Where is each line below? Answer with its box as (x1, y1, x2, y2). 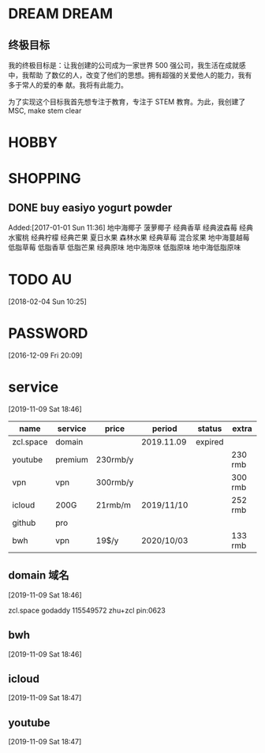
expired (196, 436, 224, 447)
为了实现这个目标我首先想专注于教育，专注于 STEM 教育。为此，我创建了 (8, 97, 246, 107)
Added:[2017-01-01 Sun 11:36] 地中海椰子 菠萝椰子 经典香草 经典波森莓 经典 (8, 223, 254, 233)
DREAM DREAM (8, 5, 113, 23)
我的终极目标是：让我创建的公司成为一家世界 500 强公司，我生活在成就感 (8, 61, 246, 69)
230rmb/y (95, 455, 134, 465)
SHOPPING (8, 170, 81, 188)
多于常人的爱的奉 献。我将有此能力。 (8, 81, 128, 89)
